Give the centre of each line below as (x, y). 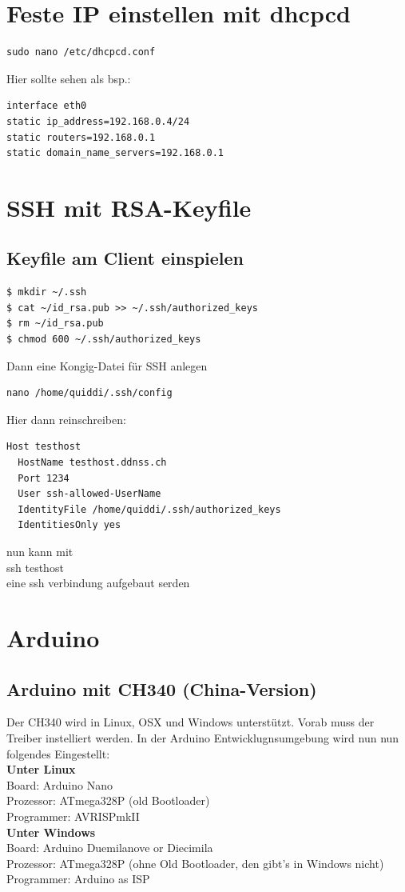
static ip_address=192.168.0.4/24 (98, 121)
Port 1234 (44, 478)
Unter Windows (51, 832)
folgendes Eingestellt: (58, 753)
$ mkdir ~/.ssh (47, 292)
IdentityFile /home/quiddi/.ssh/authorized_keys (149, 509)
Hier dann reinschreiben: (66, 419)
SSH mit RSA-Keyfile (129, 207)
